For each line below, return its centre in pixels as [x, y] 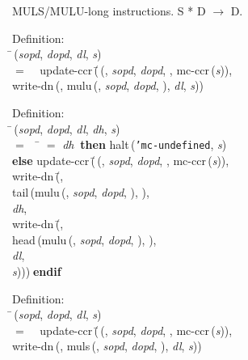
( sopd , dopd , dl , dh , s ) [67, 128]
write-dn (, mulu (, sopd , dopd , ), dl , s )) [108, 85]
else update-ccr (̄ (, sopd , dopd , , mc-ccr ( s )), [121, 160]
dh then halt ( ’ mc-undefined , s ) [145, 144]
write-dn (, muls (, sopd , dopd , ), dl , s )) [107, 346]
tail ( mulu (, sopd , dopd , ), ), [81, 192]
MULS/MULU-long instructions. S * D [109, 11]
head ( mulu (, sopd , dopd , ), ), [84, 239]
